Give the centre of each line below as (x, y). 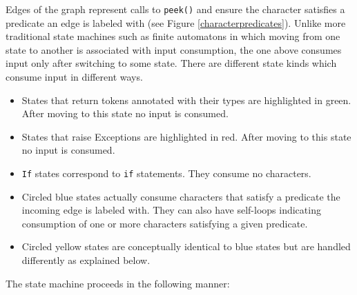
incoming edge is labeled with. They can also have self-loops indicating (171, 210)
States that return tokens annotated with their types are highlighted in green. (186, 100)
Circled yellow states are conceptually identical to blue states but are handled (186, 246)
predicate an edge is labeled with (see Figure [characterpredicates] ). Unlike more (176, 22)
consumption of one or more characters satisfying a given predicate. (165, 223)
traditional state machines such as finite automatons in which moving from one (173, 36)
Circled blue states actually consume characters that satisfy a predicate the (181, 196)
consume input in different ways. (74, 77)
